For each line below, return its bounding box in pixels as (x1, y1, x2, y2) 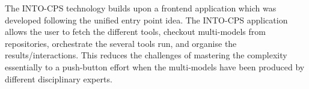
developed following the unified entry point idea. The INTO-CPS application (5, 13, 288, 26)
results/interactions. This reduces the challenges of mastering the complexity (5, 49, 287, 61)
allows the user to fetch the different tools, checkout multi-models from (5, 25, 266, 38)
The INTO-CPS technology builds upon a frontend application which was (5, 2, 277, 14)
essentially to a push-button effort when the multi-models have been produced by (5, 60, 305, 73)
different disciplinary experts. (5, 72, 112, 85)
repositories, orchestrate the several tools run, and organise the (5, 37, 237, 49)
